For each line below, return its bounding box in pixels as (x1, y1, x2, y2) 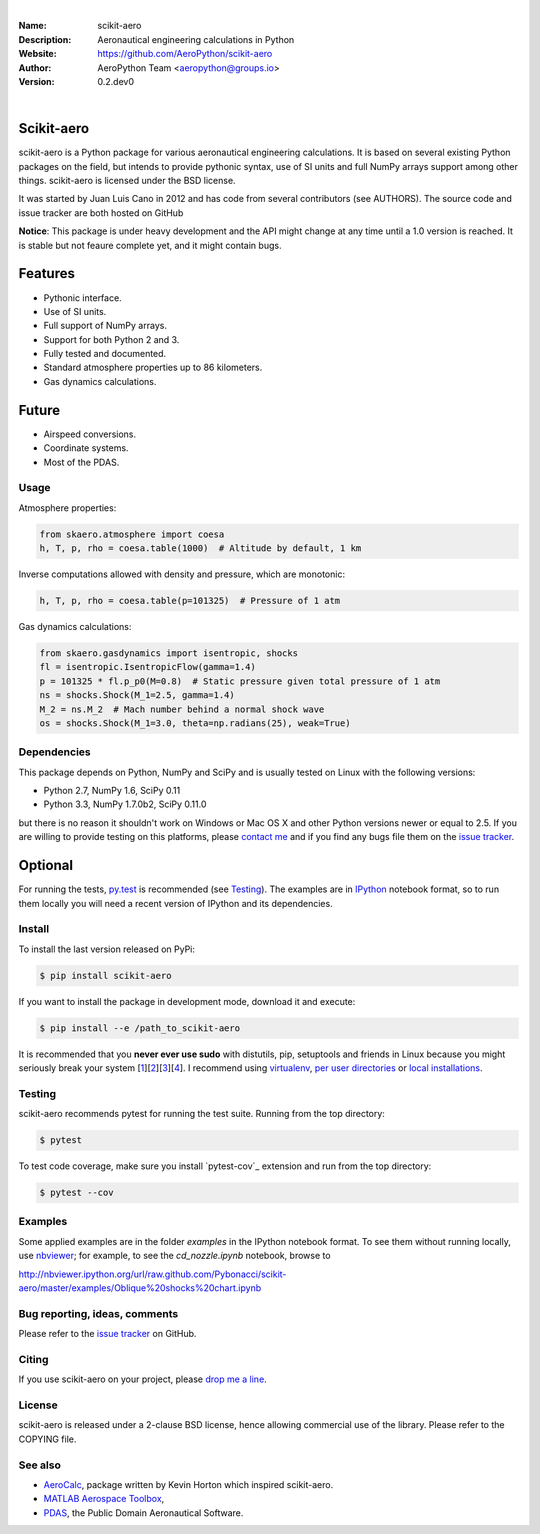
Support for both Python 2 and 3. (43, 333, 180, 345)
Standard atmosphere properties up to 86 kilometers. (43, 361, 263, 374)
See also (18, 1458, 62, 1472)
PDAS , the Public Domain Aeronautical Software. (43, 1506, 244, 1519)
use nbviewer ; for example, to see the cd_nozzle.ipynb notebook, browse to (18, 1250, 331, 1262)
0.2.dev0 (97, 75, 135, 87)
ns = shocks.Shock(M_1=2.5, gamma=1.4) (39, 690, 235, 701)
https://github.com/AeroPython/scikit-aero (97, 48, 273, 60)
